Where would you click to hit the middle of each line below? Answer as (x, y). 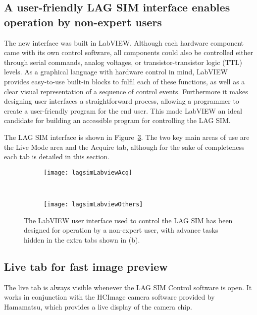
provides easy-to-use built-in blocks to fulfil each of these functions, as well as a (125, 81)
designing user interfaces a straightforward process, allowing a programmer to (122, 101)
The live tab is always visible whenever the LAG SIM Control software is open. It (128, 287)
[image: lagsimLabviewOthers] (93, 204)
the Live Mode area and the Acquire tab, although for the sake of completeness (124, 147)
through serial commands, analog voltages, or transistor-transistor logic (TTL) (123, 62)
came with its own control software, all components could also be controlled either (129, 52)
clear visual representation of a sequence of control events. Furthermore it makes (126, 91)
